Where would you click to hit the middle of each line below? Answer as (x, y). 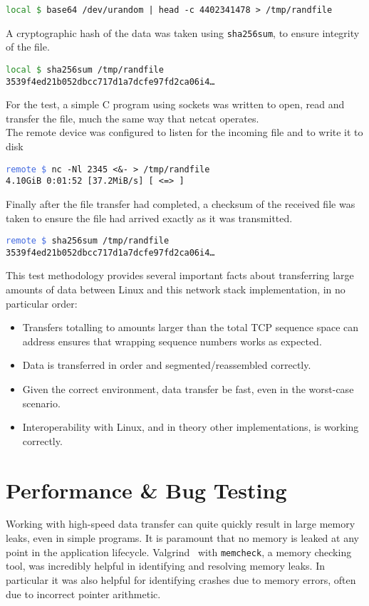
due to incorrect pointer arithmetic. (83, 594)
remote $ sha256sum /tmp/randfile (88, 241)
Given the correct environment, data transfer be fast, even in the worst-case (188, 388)
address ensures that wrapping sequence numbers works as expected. (172, 341)
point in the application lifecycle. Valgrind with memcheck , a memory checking (179, 552)
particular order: (42, 303)
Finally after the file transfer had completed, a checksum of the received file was (181, 203)
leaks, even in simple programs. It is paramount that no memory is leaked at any (182, 538)
